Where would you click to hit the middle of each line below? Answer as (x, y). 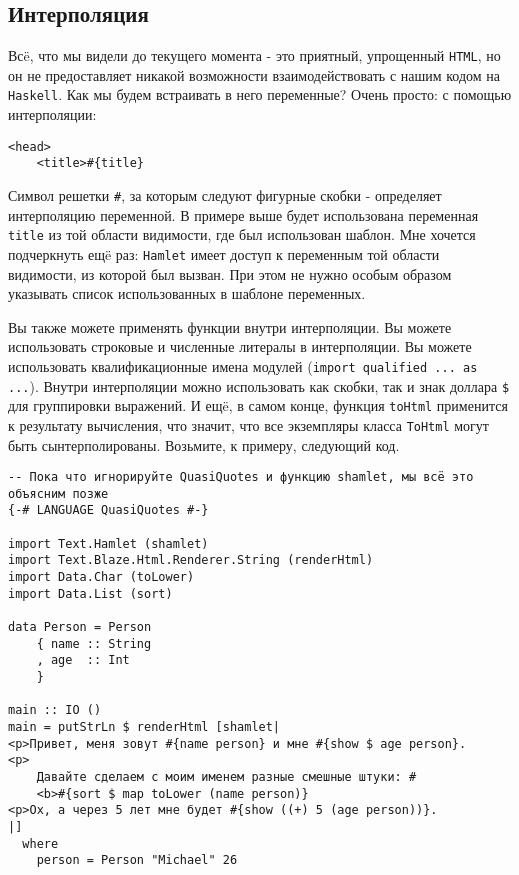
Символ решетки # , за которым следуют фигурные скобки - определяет (225, 195)
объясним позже (58, 493)
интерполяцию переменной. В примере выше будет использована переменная (243, 214)
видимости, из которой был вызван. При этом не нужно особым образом (230, 273)
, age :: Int (83, 660)
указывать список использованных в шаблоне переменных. (187, 293)
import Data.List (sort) (90, 593)
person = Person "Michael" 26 (137, 860)
